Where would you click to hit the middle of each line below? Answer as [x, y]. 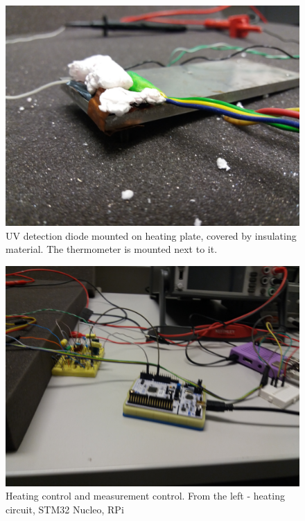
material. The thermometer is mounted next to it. [112, 249]
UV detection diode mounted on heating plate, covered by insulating [151, 235]
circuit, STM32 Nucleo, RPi [65, 509]
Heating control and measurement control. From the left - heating [145, 496]
